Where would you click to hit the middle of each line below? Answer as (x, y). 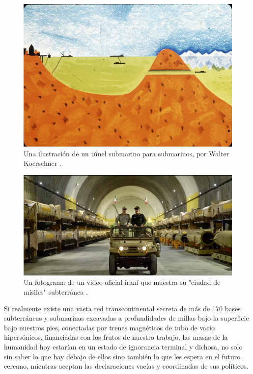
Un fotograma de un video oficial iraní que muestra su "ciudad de (122, 282)
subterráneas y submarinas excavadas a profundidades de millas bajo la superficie (126, 318)
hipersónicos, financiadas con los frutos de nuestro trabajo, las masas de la (116, 337)
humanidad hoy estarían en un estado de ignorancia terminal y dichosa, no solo (123, 347)
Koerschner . (42, 163)
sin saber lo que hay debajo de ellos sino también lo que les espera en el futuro (122, 356)
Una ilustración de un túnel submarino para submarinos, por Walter (126, 153)
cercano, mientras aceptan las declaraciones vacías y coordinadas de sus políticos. (126, 366)
